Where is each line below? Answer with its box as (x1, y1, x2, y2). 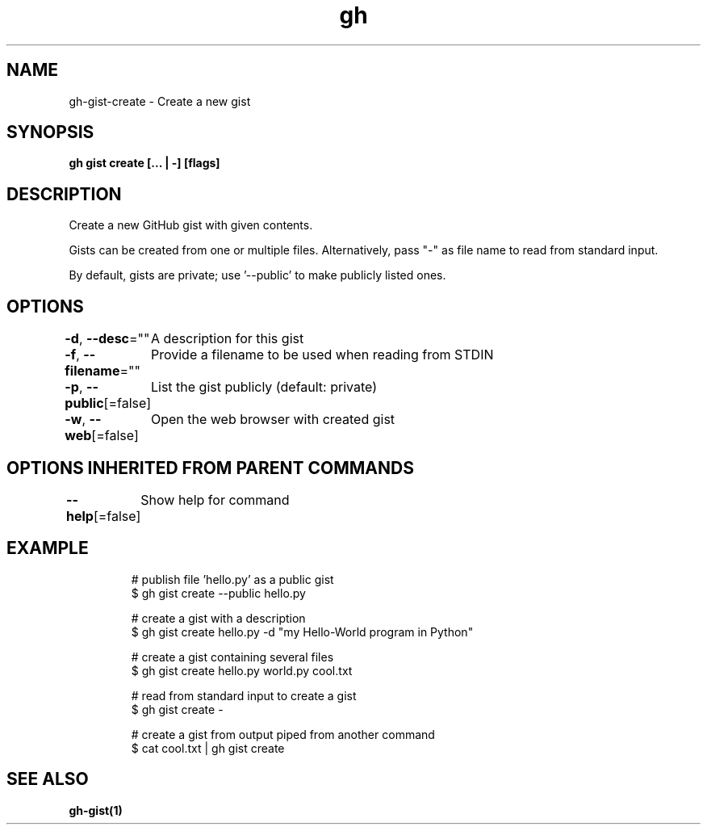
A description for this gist (150, 330, 304, 347)
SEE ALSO (6, 769, 89, 790)
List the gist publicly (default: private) (150, 379, 378, 396)
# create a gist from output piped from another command (131, 727, 435, 741)
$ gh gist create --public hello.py (131, 585, 306, 600)
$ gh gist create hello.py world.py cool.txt (131, 663, 353, 678)
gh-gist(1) (69, 803, 123, 817)
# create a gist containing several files (131, 649, 334, 664)
